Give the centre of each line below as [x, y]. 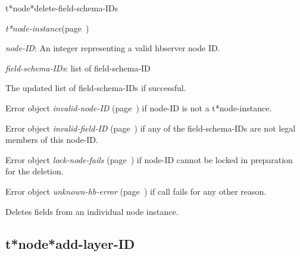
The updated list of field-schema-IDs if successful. [96, 88]
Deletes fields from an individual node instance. [92, 211]
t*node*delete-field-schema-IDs [62, 8]
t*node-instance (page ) [47, 28]
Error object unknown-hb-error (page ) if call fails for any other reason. [136, 191]
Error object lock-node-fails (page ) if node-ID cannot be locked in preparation [149, 159]
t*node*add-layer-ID [70, 243]
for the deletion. [35, 171]
